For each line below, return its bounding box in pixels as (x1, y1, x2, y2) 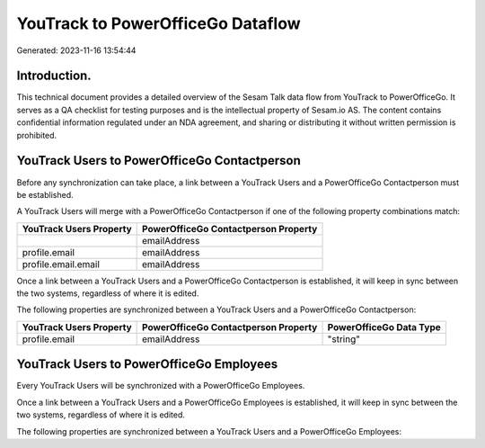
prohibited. (16, 130, 57, 140)
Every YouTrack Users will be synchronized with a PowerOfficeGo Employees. (16, 381, 305, 391)
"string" (327, 333, 361, 345)
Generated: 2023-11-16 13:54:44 (16, 45, 137, 56)
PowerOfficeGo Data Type (327, 320, 441, 333)
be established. (16, 189, 74, 200)
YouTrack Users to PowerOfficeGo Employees (16, 356, 278, 372)
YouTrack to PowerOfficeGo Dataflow (16, 13, 301, 33)
